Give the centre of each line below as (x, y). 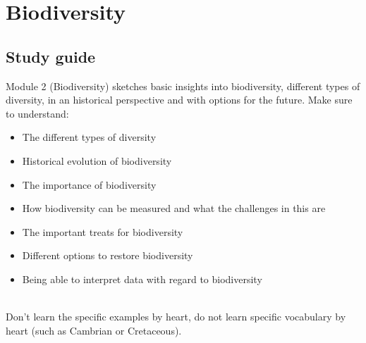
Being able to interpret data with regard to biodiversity (142, 279)
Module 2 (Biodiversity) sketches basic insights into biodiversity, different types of (183, 86)
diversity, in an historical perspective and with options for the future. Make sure (179, 100)
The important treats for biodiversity (103, 231)
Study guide (51, 56)
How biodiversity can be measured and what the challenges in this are (174, 208)
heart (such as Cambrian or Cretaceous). (94, 330)
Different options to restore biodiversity (108, 255)
